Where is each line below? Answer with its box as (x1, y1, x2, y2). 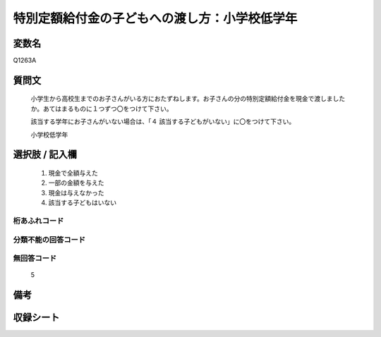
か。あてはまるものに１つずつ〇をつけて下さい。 (30, 104, 173, 113)
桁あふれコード (13, 216, 64, 226)
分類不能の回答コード (13, 235, 86, 245)
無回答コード (13, 254, 57, 264)
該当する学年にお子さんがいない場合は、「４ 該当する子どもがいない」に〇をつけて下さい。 (30, 117, 296, 126)
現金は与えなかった (48, 188, 104, 197)
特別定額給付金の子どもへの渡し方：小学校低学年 (13, 11, 298, 26)
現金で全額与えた (48, 169, 98, 178)
